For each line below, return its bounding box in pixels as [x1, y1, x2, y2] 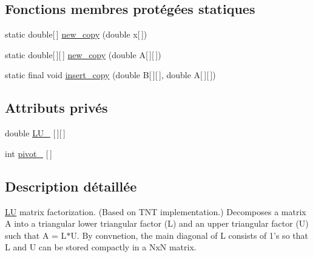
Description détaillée [5, 176, 137, 195]
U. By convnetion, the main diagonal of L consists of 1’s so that [70, 229, 308, 241]
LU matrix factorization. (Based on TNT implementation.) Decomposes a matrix [5, 205, 306, 218]
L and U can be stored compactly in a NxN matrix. [5, 241, 197, 253]
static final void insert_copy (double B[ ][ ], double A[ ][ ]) [5, 68, 216, 81]
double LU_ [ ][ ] [5, 127, 66, 139]
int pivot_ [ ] [5, 147, 52, 159]
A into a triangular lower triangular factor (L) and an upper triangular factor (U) [5, 217, 309, 230]
